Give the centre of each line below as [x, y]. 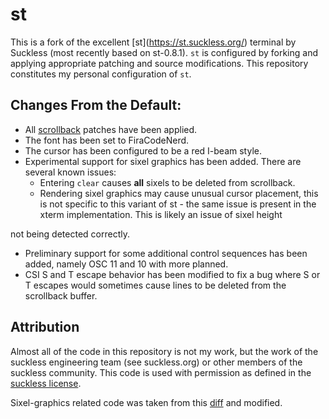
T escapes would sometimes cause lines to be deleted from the [155, 285]
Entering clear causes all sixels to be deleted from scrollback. [167, 182]
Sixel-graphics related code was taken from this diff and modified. [146, 402]
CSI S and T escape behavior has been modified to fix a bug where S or [172, 274]
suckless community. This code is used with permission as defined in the [161, 372]
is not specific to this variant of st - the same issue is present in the [178, 204]
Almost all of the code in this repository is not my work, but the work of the [164, 351]
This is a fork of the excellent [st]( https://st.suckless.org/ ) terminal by [153, 42]
